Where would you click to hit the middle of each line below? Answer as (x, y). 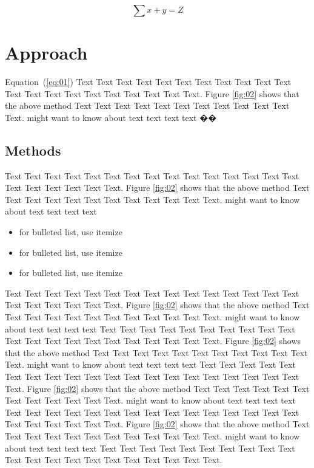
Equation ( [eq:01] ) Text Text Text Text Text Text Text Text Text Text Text (148, 82)
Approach (46, 53)
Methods (33, 150)
